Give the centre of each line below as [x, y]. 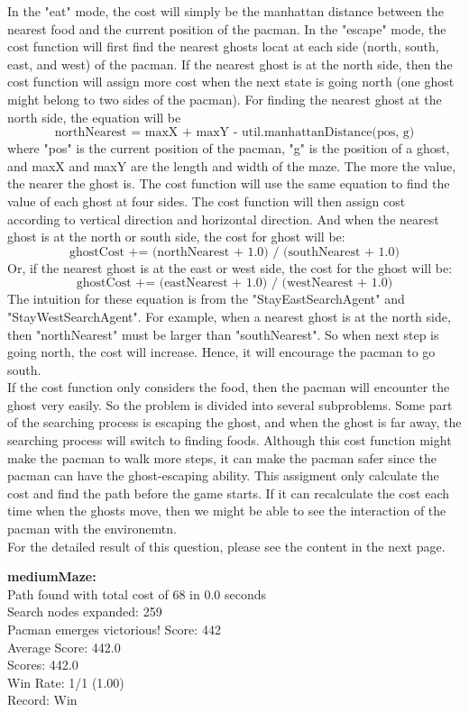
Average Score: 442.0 [64, 647]
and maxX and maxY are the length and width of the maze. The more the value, [232, 165]
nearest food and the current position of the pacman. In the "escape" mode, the [227, 28]
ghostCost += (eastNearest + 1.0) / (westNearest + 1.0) [234, 283]
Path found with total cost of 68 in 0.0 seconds [137, 593]
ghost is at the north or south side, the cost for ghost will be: [176, 237]
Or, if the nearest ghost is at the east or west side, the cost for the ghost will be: [230, 267]
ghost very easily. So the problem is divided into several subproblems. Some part [230, 404]
